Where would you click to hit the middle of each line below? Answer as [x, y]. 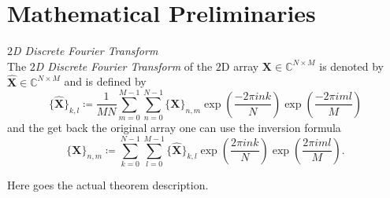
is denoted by [351, 66]
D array [240, 66]
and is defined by [105, 81]
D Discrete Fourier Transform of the [124, 66]
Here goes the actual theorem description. [108, 184]
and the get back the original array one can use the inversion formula [174, 128]
